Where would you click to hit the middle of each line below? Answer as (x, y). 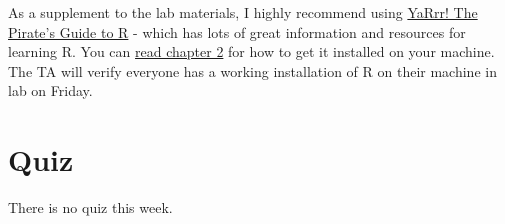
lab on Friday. (50, 90)
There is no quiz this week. (90, 207)
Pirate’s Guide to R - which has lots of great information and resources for (237, 31)
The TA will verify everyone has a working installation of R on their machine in (252, 70)
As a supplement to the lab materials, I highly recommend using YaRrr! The (243, 12)
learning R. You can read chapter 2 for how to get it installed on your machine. (251, 51)
